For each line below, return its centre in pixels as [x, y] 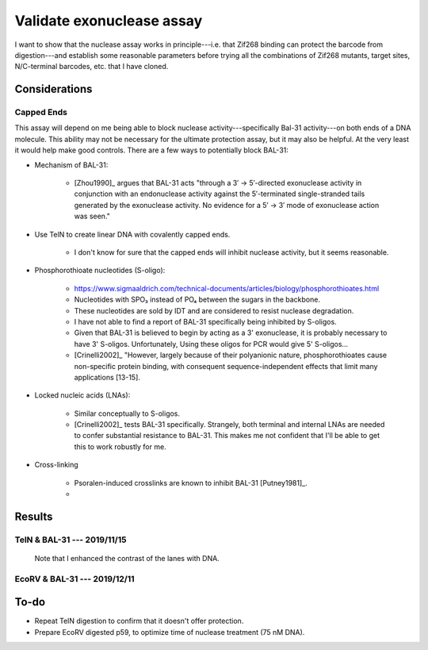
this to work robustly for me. [120, 446]
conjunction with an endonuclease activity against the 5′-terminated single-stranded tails [220, 194]
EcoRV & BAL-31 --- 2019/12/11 [75, 579]
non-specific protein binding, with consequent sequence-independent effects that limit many [226, 366]
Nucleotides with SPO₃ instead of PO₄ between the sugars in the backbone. [197, 300]
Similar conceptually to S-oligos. [127, 413]
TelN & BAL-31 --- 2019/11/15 [71, 540]
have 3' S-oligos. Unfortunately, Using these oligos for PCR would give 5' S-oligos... [211, 344]
